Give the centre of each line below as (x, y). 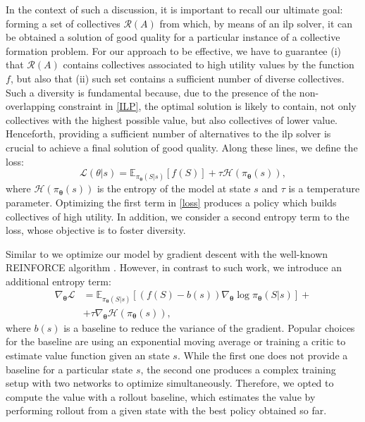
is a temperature (324, 188)
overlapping (31, 106)
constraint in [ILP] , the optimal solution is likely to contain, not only (208, 106)
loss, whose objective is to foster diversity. (96, 230)
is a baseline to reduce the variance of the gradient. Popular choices (209, 327)
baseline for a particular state (69, 369)
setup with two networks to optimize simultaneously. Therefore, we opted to (170, 383)
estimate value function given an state (88, 355)
